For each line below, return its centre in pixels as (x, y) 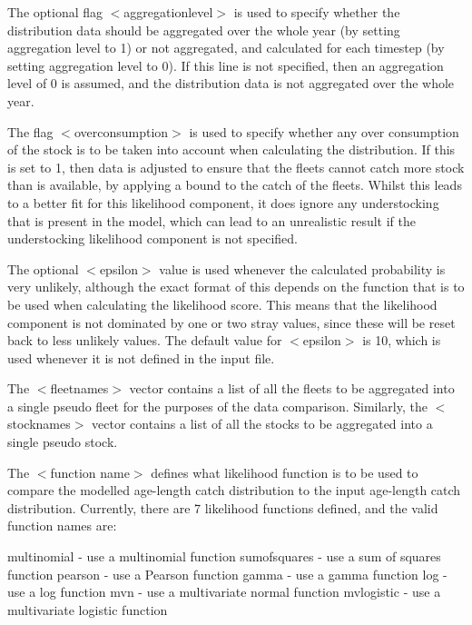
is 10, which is (402, 340)
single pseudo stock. (63, 442)
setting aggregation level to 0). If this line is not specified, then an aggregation (226, 65)
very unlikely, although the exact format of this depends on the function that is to (236, 287)
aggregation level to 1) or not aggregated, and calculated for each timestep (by (226, 48)
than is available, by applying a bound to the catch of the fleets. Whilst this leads (235, 185)
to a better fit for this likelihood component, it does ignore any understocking (223, 202)
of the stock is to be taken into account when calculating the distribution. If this (231, 149)
